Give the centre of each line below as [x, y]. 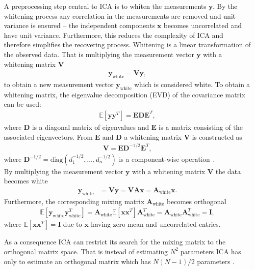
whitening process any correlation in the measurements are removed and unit [120, 15]
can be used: [23, 104]
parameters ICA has [211, 251]
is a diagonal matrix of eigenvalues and [90, 127]
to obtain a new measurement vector [59, 84]
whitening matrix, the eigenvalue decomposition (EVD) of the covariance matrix [125, 94]
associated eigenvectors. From [48, 136]
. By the [225, 6]
